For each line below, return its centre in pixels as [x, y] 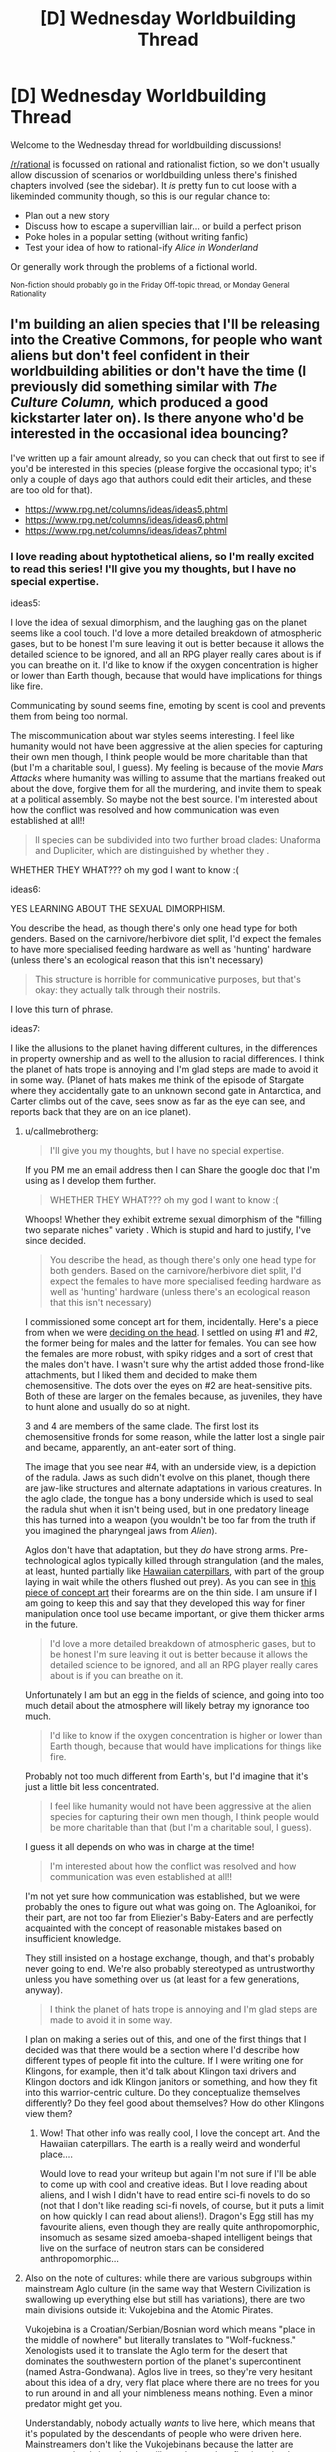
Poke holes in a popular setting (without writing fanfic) [136, 236]
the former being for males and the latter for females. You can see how [170, 1343]
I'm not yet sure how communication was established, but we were [162, 1896]
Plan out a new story [67, 215]
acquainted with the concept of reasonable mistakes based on [153, 1928]
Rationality [28, 293]
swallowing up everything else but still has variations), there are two [165, 2299]
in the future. [51, 1624]
